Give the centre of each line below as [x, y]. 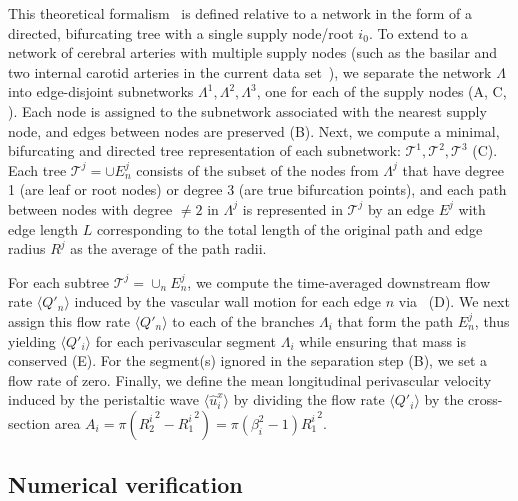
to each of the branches [243, 320]
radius [27, 248]
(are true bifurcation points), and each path [372, 189]
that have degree [453, 169]
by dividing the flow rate [309, 399]
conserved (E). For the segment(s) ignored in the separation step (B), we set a [248, 360]
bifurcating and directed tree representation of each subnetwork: [204, 150]
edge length [43, 228]
